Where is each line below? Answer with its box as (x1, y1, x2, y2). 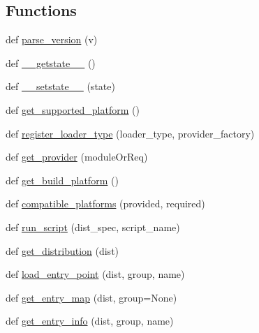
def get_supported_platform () (6, 102, 140, 117)
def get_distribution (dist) (6, 243, 119, 258)
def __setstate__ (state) (6, 79, 115, 94)
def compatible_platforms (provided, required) (6, 196, 205, 211)
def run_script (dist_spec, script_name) (6, 219, 180, 234)
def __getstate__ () (6, 55, 96, 70)
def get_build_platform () (6, 172, 119, 187)
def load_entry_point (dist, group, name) (6, 267, 185, 281)
